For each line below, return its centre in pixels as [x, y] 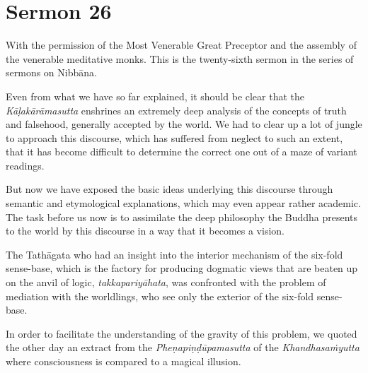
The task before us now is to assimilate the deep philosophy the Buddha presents [182, 217]
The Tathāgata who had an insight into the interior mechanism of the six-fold [174, 254]
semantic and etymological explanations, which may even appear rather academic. [183, 203]
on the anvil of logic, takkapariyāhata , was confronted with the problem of [166, 282]
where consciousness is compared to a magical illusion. [123, 361]
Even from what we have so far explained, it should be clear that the [155, 96]
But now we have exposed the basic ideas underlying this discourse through [169, 189]
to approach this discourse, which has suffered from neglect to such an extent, [174, 137]
